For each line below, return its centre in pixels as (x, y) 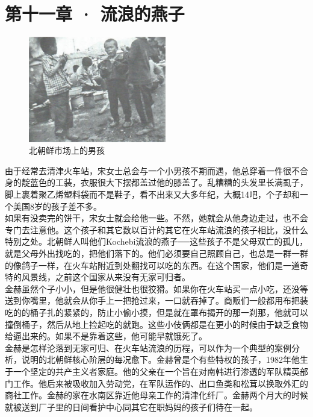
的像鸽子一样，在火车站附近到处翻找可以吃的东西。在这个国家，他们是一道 (152, 265)
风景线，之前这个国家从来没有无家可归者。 (106, 277)
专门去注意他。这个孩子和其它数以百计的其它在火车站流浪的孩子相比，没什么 (156, 229)
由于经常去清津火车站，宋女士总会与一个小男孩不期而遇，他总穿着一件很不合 (156, 170)
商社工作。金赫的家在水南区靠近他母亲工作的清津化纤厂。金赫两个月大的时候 (156, 395)
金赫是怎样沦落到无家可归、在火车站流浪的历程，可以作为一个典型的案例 (148, 347)
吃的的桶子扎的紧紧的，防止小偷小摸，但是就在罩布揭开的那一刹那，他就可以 (156, 312)
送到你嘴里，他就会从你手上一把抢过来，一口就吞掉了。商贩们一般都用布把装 (156, 300)
